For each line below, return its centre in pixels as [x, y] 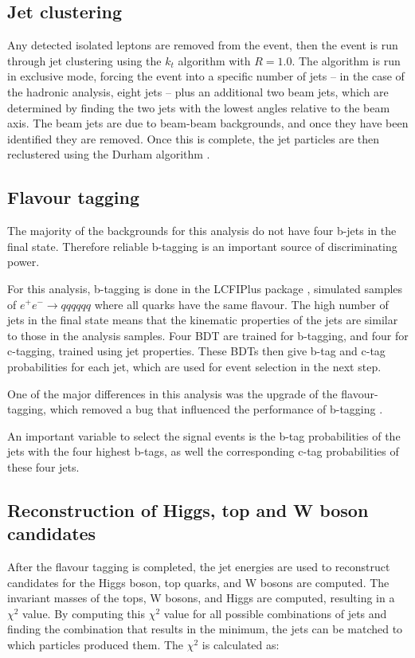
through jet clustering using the [84, 60]
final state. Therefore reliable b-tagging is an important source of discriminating [202, 246]
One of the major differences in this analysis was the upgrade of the [172, 393]
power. [23, 262]
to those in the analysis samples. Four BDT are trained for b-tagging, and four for [208, 335]
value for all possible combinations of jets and [275, 613]
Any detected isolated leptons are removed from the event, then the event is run [203, 45]
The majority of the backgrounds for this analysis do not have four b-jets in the [202, 231]
